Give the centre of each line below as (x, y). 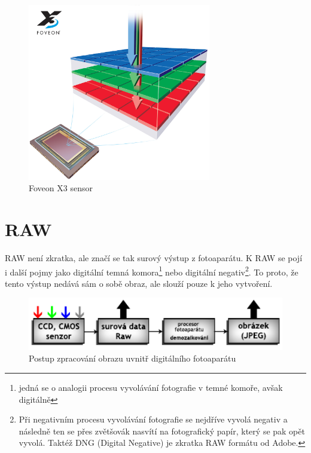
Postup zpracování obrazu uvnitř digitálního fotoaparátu (132, 358)
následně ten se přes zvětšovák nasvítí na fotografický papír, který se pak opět (162, 431)
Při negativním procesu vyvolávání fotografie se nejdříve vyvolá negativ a (153, 419)
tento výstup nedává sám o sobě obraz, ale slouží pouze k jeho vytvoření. (139, 283)
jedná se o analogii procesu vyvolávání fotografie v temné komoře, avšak (151, 387)
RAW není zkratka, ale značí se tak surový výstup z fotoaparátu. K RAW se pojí (154, 257)
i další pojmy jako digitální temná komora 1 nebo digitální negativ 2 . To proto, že (152, 271)
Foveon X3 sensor (61, 188)
